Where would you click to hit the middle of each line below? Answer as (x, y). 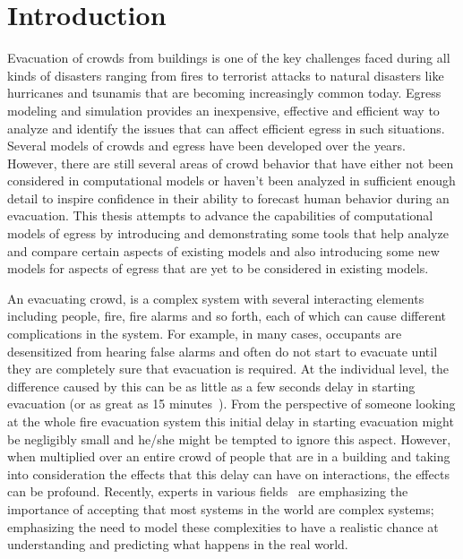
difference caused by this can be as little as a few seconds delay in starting (211, 386)
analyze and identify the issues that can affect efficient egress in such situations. (226, 128)
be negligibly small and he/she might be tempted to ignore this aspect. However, (229, 439)
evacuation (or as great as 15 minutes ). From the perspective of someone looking (231, 404)
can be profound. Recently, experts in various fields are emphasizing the (208, 491)
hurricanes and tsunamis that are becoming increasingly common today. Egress (224, 93)
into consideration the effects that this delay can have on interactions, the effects (228, 473)
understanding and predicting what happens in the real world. (178, 544)
